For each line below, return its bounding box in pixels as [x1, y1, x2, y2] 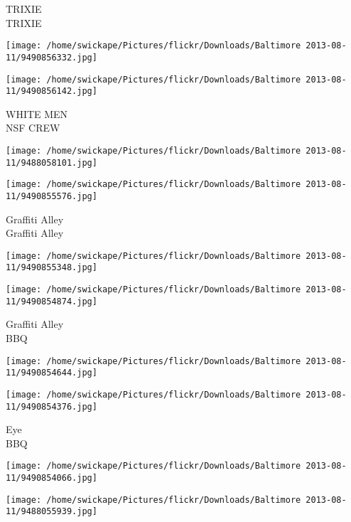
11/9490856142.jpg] [6, 86, 97, 97]
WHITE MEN [6, 106, 68, 121]
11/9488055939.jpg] [6, 506, 97, 517]
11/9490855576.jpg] [6, 191, 97, 201]
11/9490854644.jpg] [6, 368, 97, 378]
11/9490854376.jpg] [6, 401, 97, 412]
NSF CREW [6, 120, 60, 135]
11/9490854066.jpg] [6, 473, 97, 484]
